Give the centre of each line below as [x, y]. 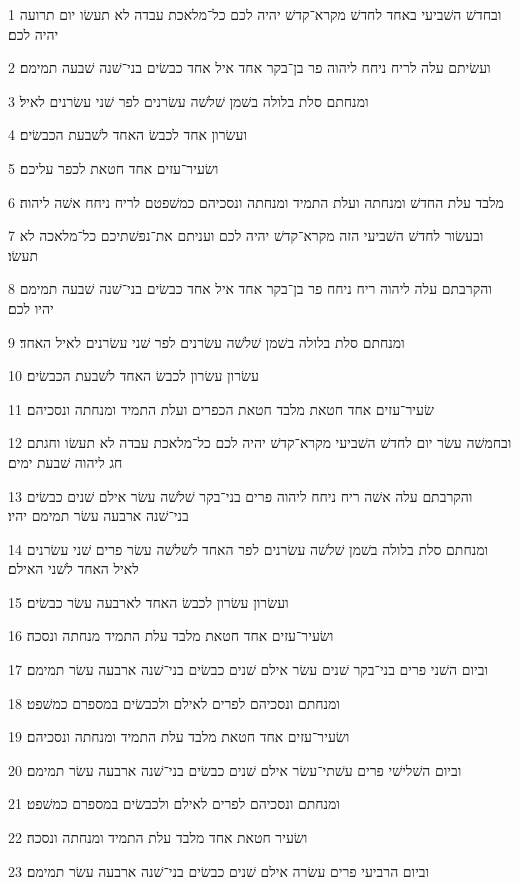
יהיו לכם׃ [31, 307]
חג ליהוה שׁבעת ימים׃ [65, 461]
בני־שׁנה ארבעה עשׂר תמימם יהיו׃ [98, 515]
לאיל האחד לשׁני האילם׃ [73, 568]
